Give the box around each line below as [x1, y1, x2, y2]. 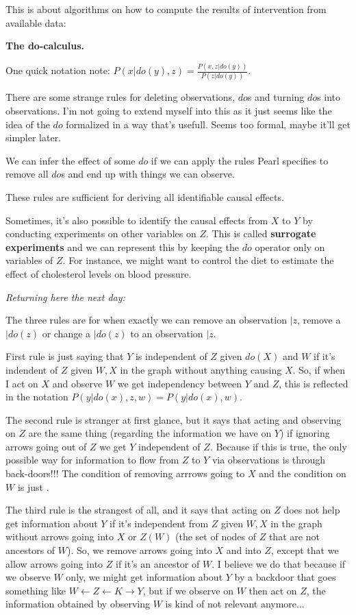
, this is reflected [279, 376, 348, 390]
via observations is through [212, 453, 326, 467]
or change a [42, 326, 91, 340]
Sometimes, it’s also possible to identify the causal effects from [5, 213, 268, 227]
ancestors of [5, 543, 55, 557]
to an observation [130, 326, 203, 340]
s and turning [247, 90, 305, 104]
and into [226, 543, 262, 557]
